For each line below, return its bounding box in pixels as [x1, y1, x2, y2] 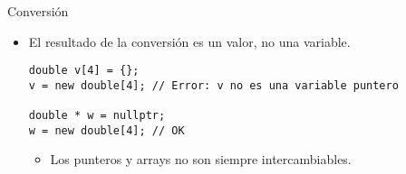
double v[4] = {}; [28, 64, 140, 78]
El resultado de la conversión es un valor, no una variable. [28, 32, 351, 50]
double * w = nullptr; [28, 109, 166, 123]
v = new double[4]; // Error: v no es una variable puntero [28, 78, 399, 92]
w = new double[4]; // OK [28, 124, 185, 137]
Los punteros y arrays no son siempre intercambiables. [50, 150, 352, 169]
